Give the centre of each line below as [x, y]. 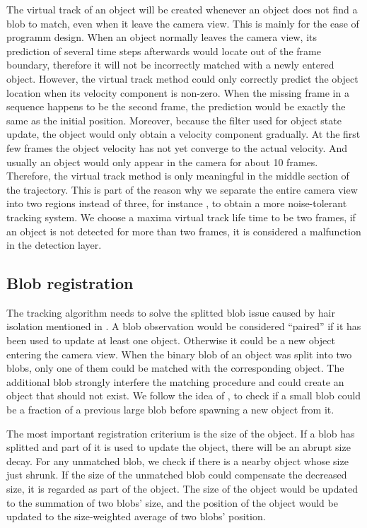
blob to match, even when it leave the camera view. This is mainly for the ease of [183, 23]
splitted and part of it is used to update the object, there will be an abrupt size [179, 447]
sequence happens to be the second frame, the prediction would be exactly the [176, 106]
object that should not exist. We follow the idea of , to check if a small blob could [184, 395]
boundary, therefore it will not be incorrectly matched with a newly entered [170, 65]
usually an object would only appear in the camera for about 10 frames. [162, 162]
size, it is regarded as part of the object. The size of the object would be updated [182, 489]
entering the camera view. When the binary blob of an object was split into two [179, 354]
